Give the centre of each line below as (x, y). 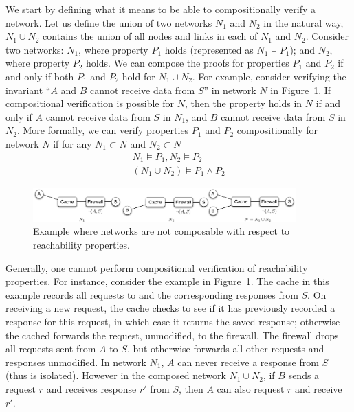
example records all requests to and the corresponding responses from (152, 294)
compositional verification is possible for (90, 103)
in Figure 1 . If (301, 90)
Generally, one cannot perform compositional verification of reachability (157, 267)
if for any (73, 143)
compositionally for (277, 130)
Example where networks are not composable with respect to (162, 231)
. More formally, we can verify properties (103, 130)
